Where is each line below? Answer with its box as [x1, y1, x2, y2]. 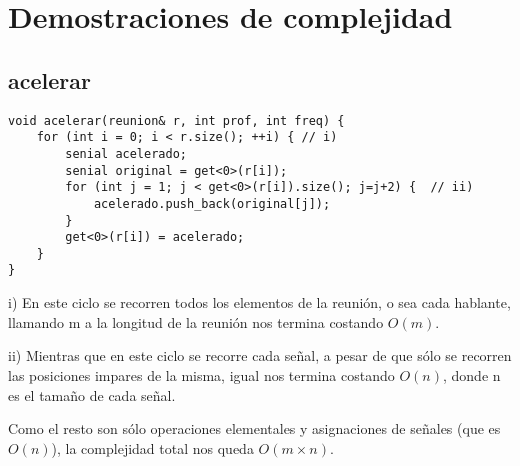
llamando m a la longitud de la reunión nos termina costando [8, 311, 384, 332]
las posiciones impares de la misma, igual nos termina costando [8, 364, 395, 385]
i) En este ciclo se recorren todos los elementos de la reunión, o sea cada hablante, [8, 292, 511, 313]
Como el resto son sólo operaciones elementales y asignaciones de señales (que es [8, 418, 501, 439]
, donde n [442, 364, 501, 385]
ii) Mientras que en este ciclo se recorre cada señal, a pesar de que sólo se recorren [8, 345, 512, 366]
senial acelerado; [65, 146, 187, 161]
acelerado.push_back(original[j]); [93, 196, 331, 211]
